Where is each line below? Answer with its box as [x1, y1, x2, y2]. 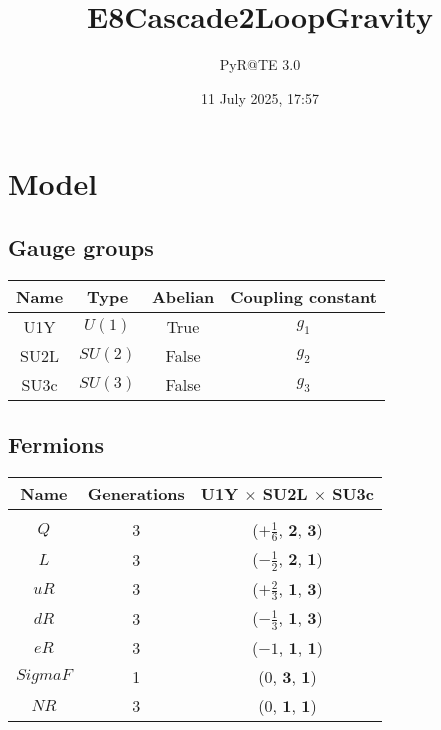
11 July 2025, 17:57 [200, 87, 320, 108]
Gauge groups [8, 231, 154, 262]
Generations [87, 481, 185, 505]
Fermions [8, 429, 105, 460]
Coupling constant [230, 284, 377, 308]
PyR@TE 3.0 [219, 54, 301, 75]
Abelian [151, 284, 215, 308]
